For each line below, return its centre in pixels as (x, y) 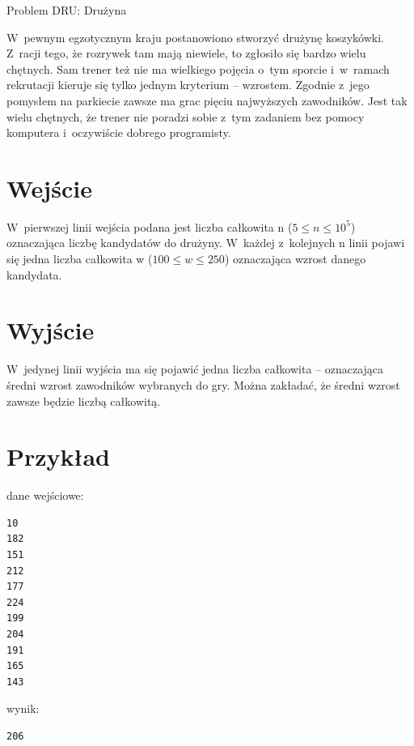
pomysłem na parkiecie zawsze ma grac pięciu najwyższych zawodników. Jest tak (207, 100)
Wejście (49, 188)
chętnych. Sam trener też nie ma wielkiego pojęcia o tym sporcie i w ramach (198, 68)
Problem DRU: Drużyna (67, 10)
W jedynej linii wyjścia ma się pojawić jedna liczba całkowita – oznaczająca (195, 369)
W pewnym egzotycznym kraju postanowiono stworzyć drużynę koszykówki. (195, 37)
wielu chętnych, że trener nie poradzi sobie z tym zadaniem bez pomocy (186, 116)
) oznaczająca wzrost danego (295, 259)
